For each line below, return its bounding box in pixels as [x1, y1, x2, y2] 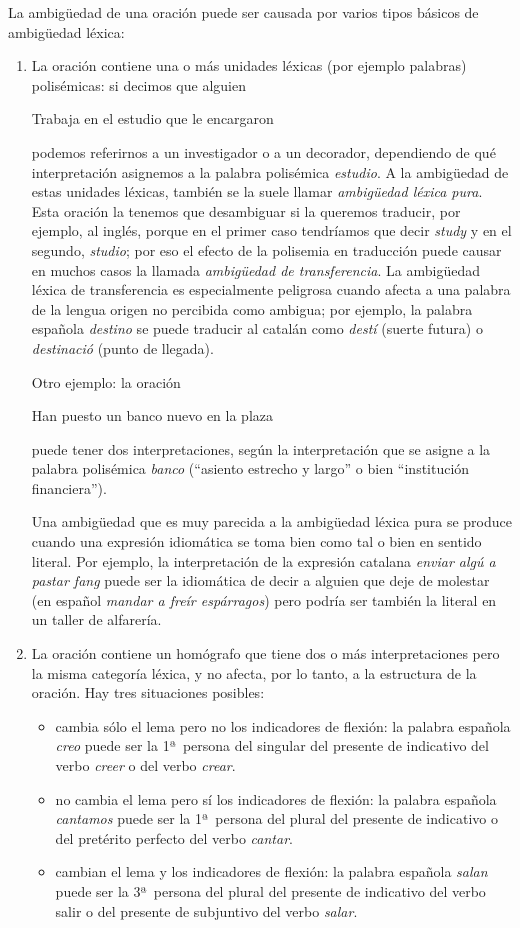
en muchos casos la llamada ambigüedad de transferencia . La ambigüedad [31, 259, 480, 280]
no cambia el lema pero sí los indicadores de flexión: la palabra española [55, 788, 497, 809]
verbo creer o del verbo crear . [55, 755, 236, 775]
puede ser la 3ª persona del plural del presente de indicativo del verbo [55, 880, 486, 901]
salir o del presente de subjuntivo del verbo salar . [55, 900, 358, 921]
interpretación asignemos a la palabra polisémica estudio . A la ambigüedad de [31, 161, 509, 182]
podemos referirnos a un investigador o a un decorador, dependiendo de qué [31, 141, 496, 162]
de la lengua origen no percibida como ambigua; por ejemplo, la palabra [31, 298, 473, 319]
